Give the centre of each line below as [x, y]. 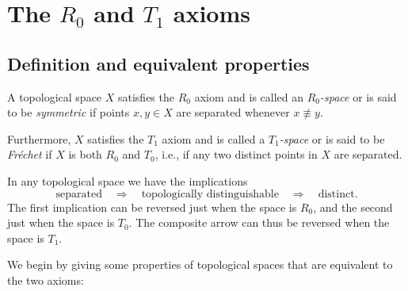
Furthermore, [39, 138]
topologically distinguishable [210, 194]
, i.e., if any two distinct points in [236, 154]
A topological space [55, 96]
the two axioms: [46, 280]
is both [85, 154]
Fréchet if [30, 154]
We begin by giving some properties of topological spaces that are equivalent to [200, 264]
